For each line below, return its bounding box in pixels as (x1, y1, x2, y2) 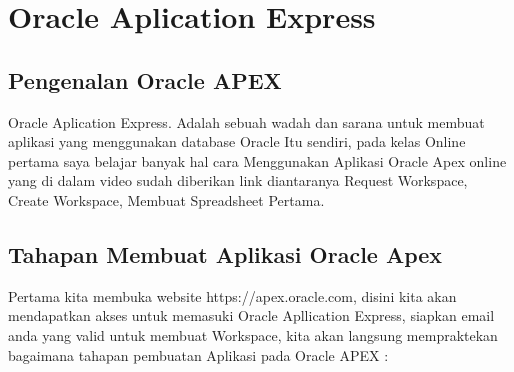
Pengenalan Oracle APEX (8, 64, 282, 95)
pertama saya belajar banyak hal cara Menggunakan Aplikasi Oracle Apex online (8, 150, 507, 171)
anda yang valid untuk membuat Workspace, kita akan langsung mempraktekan (8, 324, 498, 345)
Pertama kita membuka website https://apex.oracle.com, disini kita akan (8, 285, 457, 306)
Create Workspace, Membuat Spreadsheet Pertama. (8, 189, 325, 210)
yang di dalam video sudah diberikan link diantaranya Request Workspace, (8, 170, 468, 191)
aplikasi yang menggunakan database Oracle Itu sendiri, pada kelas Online (8, 131, 466, 152)
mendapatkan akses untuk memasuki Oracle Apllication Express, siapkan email (8, 305, 495, 326)
